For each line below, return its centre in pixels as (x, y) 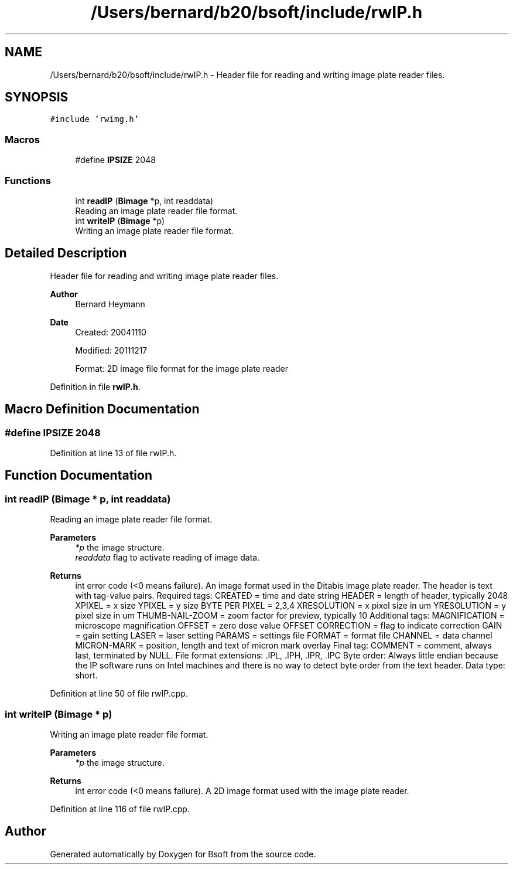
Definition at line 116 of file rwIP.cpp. (120, 809)
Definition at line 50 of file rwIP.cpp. (119, 694)
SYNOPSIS (37, 97)
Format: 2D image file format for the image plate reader (182, 368)
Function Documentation (78, 476)
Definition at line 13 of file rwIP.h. (113, 453)
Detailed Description (66, 253)
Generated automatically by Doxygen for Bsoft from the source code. (183, 854)
